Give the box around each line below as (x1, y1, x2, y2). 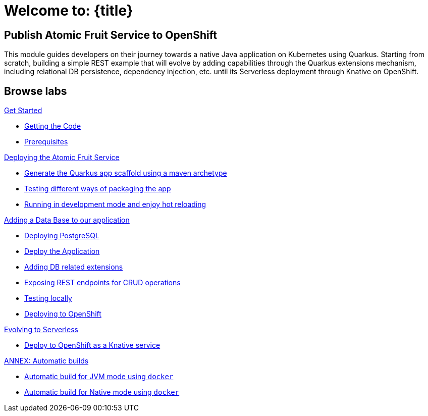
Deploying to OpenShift (24, 309, 101, 319)
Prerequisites (24, 137, 68, 146)
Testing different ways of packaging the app (24, 184, 171, 193)
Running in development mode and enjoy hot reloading (24, 200, 206, 209)
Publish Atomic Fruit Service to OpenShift (4, 28, 217, 41)
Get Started (4, 106, 42, 115)
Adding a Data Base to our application (4, 216, 130, 225)
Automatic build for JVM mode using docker (24, 372, 174, 381)
